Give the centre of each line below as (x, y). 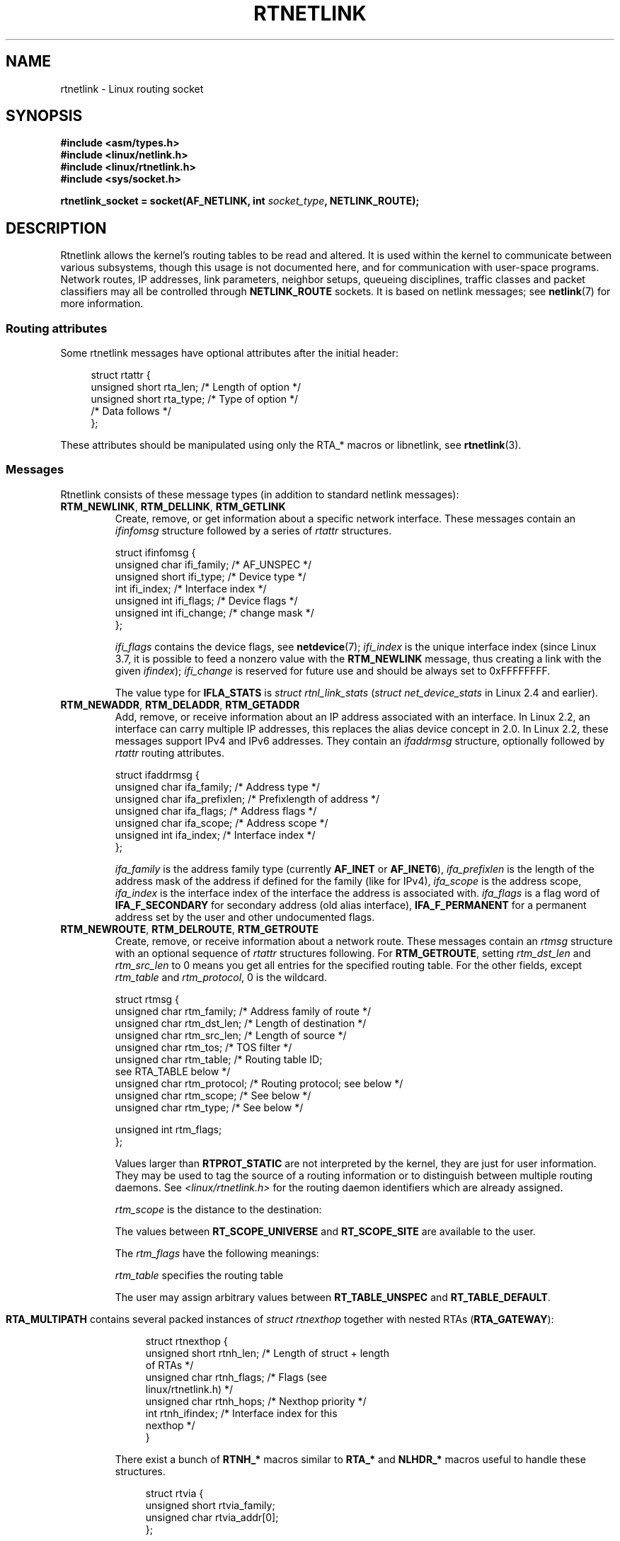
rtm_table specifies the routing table (199, 1275)
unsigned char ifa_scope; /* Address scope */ (222, 823)
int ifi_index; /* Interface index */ (191, 588)
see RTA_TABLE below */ (173, 1071)
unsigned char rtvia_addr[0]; (212, 1517)
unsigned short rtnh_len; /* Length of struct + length (267, 1353)
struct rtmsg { (147, 999)
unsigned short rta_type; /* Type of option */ (195, 399)
